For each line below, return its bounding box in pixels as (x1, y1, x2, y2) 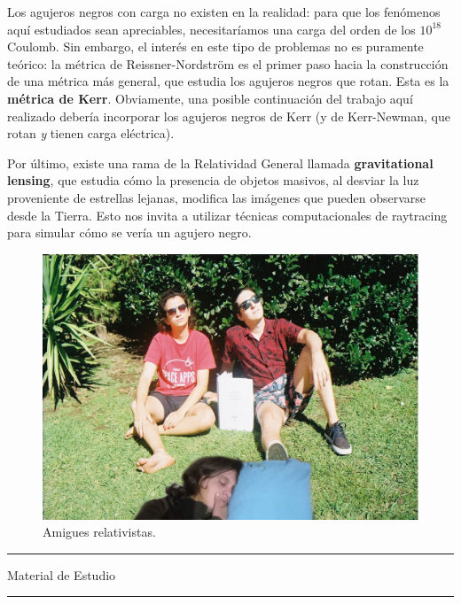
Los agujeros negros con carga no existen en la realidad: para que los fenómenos (7, 3, 441, 20)
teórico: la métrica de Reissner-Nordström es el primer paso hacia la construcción (7, 54, 449, 73)
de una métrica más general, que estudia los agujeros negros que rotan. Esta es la (7, 72, 449, 90)
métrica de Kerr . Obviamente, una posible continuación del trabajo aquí (7, 89, 413, 107)
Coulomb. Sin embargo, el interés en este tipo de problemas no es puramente (7, 37, 424, 56)
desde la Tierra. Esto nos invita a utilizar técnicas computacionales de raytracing (7, 205, 448, 224)
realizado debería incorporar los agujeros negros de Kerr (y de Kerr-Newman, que (7, 106, 450, 125)
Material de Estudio (7, 565, 116, 584)
